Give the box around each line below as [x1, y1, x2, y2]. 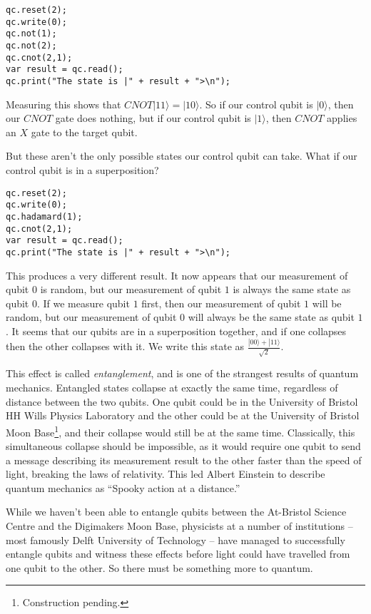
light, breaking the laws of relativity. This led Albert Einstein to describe [6, 466, 325, 481]
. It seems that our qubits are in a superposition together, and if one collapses [6, 323, 347, 338]
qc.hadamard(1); [6, 211, 83, 222]
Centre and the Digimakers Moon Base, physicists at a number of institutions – [6, 518, 353, 533]
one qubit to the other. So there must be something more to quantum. [6, 560, 313, 575]
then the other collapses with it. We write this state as [6, 339, 245, 354]
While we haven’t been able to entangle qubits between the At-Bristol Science [6, 504, 347, 519]
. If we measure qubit [36, 295, 130, 310]
